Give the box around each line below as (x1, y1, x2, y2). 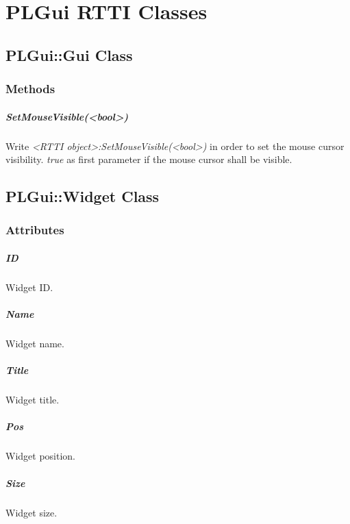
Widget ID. (5, 279, 53, 294)
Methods (5, 80, 55, 97)
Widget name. (5, 336, 64, 351)
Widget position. (5, 449, 75, 463)
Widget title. (5, 392, 60, 407)
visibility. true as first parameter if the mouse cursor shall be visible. (5, 152, 292, 166)
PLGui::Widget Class (5, 186, 160, 207)
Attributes (5, 221, 64, 238)
